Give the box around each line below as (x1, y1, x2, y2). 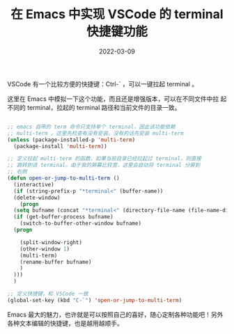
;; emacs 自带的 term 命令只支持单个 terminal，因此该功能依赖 (7, 123, 175, 130)
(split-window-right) (19, 239, 82, 246)
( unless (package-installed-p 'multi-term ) (7, 136, 136, 143)
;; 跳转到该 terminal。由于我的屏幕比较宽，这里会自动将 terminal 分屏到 (7, 161, 201, 169)
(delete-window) (13, 194, 61, 201)
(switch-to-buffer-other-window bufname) (19, 220, 141, 227)
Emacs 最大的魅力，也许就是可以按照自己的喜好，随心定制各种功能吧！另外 (7, 310, 224, 319)
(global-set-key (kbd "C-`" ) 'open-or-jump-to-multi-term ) (7, 296, 182, 303)
